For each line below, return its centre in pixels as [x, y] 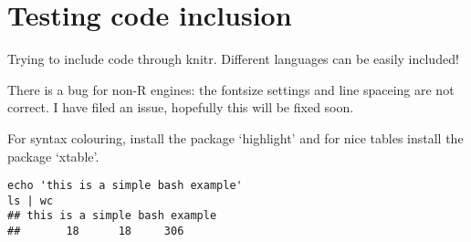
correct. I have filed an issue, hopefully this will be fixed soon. [181, 107]
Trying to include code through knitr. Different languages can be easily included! [233, 59]
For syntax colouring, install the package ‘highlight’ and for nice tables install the [235, 137]
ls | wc [31, 200]
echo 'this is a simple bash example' [125, 186]
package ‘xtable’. [53, 156]
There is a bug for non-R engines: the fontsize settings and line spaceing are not [231, 89]
